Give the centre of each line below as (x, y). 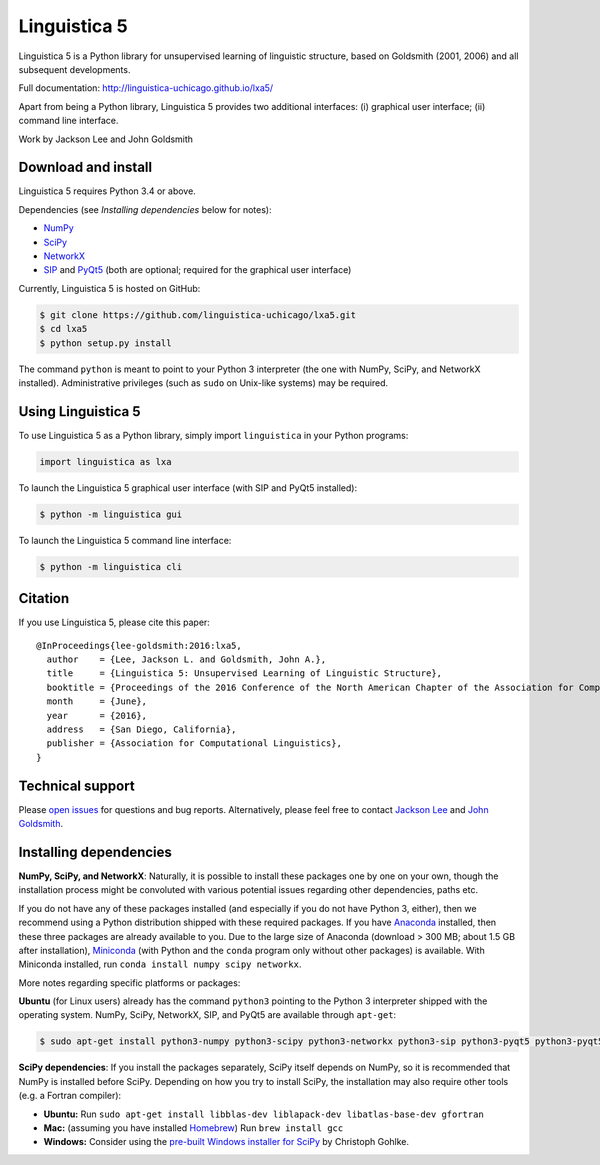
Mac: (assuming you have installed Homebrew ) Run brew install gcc (193, 1127)
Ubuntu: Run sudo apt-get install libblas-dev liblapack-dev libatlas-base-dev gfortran (263, 1114)
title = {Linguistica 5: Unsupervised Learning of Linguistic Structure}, (244, 673)
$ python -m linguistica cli (111, 566)
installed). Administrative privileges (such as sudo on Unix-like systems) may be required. (203, 382)
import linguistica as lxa (105, 461)
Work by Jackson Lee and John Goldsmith (106, 139)
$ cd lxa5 (63, 329)
